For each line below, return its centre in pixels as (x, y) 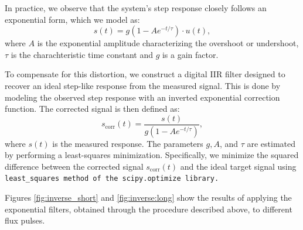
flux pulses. (25, 220)
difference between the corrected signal (74, 166)
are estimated (271, 143)
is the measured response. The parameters (128, 143)
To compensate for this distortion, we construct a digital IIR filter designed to (145, 74)
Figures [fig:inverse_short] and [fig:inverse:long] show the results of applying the (148, 198)
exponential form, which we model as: (72, 19)
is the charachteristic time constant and (82, 54)
